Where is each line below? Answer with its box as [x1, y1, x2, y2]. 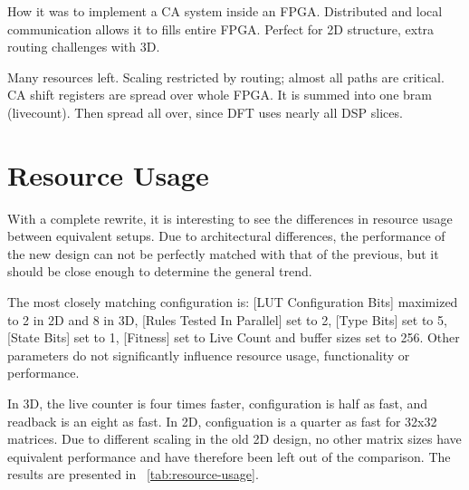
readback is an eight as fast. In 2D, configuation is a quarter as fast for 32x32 [7, 411, 437, 430]
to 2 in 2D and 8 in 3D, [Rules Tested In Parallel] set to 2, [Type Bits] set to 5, [7, 310, 447, 329]
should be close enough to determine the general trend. [7, 262, 312, 281]
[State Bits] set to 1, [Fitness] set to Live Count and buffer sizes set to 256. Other [7, 328, 460, 347]
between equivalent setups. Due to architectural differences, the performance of [7, 226, 445, 245]
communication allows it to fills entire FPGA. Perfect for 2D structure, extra [7, 19, 435, 38]
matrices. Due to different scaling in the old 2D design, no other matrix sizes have [7, 429, 462, 448]
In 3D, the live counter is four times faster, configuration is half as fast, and [7, 394, 427, 413]
